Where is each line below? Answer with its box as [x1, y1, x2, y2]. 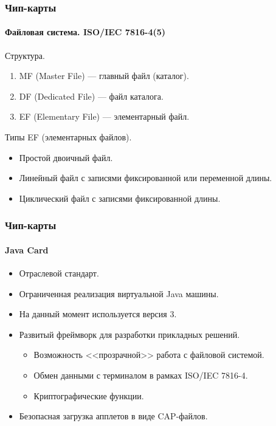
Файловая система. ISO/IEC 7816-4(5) [5, 26, 166, 38]
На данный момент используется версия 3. [19, 307, 177, 320]
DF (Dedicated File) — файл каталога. [19, 89, 164, 102]
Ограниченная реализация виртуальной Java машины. [19, 287, 219, 300]
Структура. [5, 49, 45, 61]
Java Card [5, 243, 49, 256]
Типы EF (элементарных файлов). [5, 131, 132, 143]
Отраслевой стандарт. [19, 267, 99, 280]
